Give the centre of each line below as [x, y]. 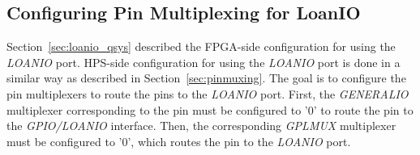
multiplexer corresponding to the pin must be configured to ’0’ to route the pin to [210, 109]
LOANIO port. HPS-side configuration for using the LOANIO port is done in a [204, 62]
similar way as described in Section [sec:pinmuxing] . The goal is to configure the [206, 78]
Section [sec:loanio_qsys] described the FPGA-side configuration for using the [201, 46]
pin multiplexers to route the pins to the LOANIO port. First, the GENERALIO [208, 93]
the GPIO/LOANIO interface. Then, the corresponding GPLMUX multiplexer [201, 126]
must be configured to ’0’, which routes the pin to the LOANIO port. [179, 141]
